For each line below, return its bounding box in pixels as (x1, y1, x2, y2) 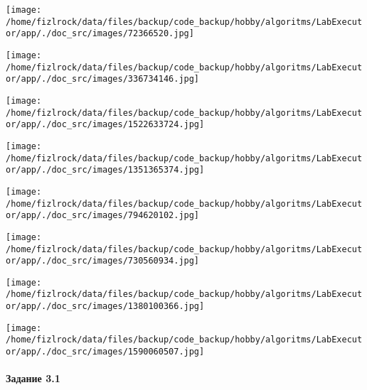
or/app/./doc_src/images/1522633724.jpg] (6, 119, 205, 130)
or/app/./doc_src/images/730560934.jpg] (6, 256, 200, 266)
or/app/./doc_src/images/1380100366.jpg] (6, 301, 205, 312)
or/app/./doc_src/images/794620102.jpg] (6, 210, 200, 221)
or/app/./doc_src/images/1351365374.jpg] (6, 165, 205, 175)
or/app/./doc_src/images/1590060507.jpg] (6, 347, 205, 357)
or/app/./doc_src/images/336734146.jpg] (6, 74, 200, 85)
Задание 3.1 (6, 371, 60, 386)
